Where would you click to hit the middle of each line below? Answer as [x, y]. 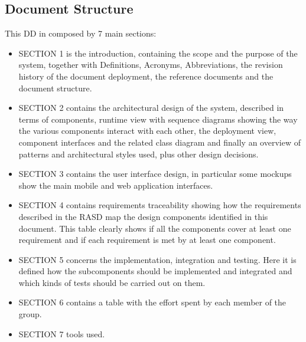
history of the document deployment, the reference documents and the [146, 76]
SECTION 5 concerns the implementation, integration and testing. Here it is [157, 259]
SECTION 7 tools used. [62, 333]
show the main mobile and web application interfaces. [116, 185]
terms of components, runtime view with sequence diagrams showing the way [158, 119]
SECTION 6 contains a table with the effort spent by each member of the [152, 302]
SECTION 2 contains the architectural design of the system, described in [151, 108]
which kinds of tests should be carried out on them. [112, 282]
